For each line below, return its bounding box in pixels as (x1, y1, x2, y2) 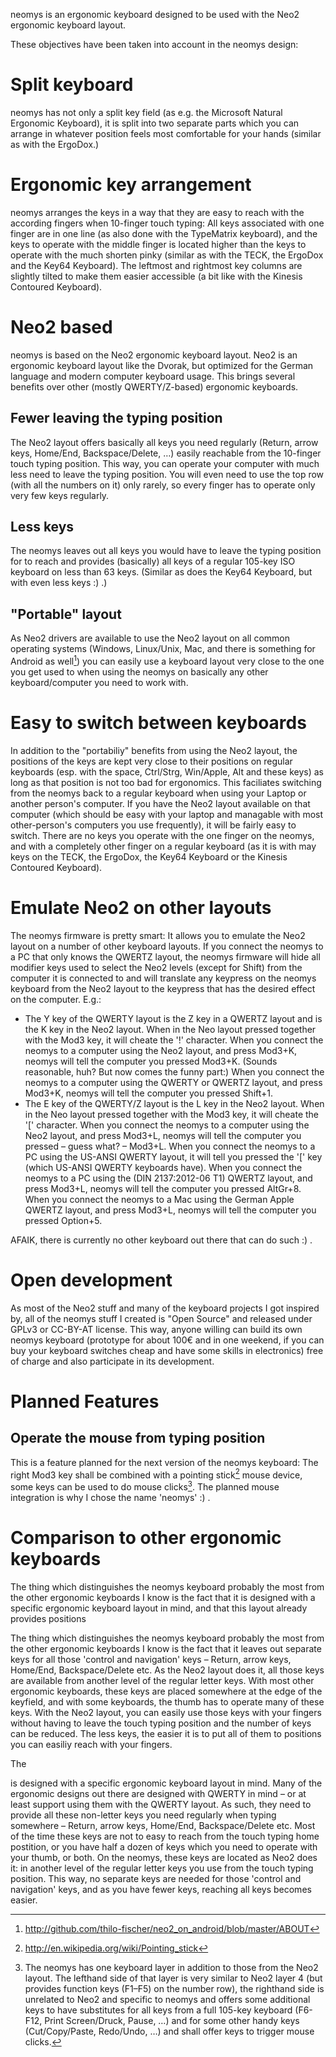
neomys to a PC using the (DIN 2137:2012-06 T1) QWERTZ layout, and (24, 1172, 313, 1184)
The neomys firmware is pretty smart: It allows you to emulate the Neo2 (10, 929, 306, 941)
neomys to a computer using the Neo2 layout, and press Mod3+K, (24, 1044, 298, 1056)
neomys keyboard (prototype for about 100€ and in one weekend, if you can (10, 1334, 325, 1346)
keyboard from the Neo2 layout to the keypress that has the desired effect (10, 982, 316, 994)
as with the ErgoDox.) (10, 138, 100, 150)
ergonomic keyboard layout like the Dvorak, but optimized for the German (10, 359, 314, 371)
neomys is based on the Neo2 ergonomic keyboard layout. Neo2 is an (10, 349, 298, 361)
